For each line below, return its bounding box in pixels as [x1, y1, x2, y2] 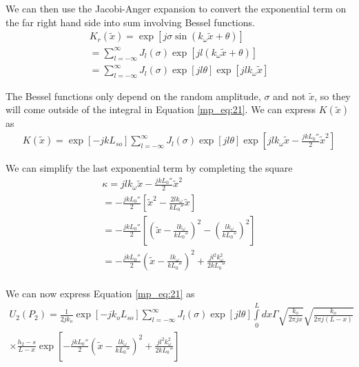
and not [273, 88, 306, 103]
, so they [314, 88, 351, 103]
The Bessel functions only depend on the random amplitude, [6, 88, 261, 103]
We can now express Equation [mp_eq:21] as [6, 286, 195, 300]
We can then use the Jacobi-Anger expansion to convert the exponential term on [6, 1, 347, 15]
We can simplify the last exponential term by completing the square [6, 161, 293, 175]
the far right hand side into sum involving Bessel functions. [6, 14, 255, 29]
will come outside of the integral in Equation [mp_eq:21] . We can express [6, 102, 316, 117]
